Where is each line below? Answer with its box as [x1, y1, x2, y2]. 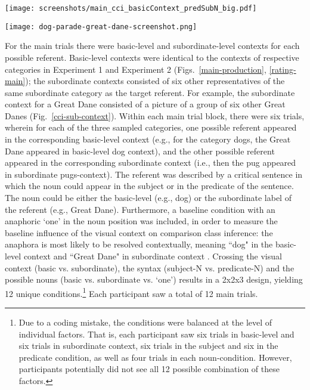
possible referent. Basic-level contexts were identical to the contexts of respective [5, 51, 299, 63]
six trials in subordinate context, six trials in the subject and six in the [18, 339, 278, 352]
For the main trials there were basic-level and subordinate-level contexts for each [5, 39, 300, 52]
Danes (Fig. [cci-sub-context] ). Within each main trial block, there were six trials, [5, 109, 305, 122]
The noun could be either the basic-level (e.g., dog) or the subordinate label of [5, 191, 292, 204]
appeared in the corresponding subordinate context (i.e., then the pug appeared [5, 156, 296, 169]
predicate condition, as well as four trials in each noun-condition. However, [18, 351, 292, 363]
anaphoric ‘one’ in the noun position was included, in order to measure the [5, 215, 278, 227]
